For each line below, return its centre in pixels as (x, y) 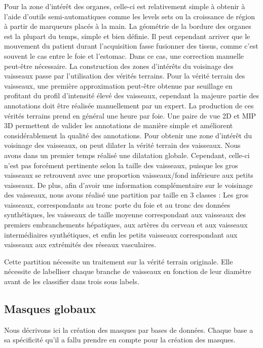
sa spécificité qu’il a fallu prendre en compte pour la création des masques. (120, 340)
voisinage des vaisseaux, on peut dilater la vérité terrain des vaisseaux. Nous (122, 145)
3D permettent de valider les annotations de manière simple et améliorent (119, 125)
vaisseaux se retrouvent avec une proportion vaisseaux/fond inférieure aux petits (129, 175)
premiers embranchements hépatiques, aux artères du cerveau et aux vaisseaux (126, 225)
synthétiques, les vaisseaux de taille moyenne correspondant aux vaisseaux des (125, 215)
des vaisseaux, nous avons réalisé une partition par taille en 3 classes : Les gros (126, 195)
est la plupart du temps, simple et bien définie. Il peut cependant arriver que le (127, 36)
